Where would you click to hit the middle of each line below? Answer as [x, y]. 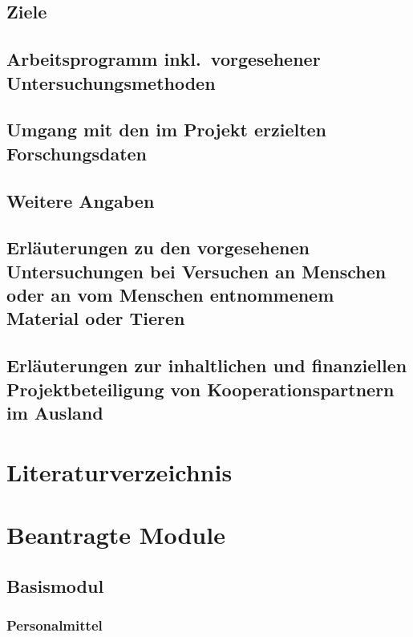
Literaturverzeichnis [119, 471]
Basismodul [55, 585]
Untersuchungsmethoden [111, 82]
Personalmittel [55, 625]
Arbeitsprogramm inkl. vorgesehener [164, 59]
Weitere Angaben [81, 200]
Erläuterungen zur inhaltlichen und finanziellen [207, 365]
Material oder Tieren [96, 318]
